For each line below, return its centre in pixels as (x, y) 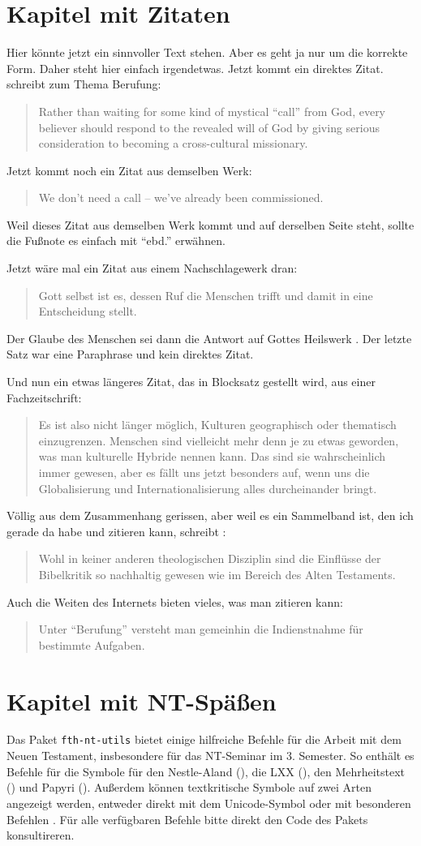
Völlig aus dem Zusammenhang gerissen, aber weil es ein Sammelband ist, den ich (210, 515)
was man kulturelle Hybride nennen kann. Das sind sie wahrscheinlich (212, 456)
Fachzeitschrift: (44, 397)
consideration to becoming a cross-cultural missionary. (173, 143)
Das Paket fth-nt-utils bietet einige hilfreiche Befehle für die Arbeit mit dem (204, 739)
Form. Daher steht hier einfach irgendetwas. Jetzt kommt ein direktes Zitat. (195, 68)
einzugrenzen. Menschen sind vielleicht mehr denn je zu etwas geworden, (219, 440)
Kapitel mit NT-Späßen (142, 700)
